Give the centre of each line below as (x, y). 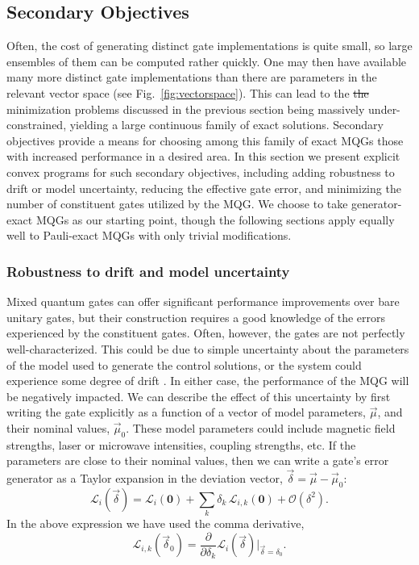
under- (384, 109)
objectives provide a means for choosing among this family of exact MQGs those (205, 140)
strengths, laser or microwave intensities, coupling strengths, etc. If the (181, 444)
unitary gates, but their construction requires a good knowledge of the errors (196, 317)
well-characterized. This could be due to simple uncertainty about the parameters (208, 348)
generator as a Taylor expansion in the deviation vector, (145, 478)
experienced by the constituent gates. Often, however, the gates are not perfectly (206, 333)
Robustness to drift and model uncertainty (148, 271)
